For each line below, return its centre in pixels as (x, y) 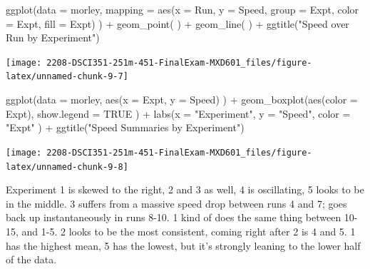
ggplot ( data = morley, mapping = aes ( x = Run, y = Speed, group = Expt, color (183, 9)
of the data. (31, 259)
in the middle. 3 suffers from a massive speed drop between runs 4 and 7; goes (176, 203)
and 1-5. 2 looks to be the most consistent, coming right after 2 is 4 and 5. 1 (189, 231)
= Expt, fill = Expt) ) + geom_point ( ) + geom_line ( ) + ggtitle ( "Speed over (178, 23)
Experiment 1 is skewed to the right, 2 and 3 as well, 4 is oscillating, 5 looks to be (185, 189)
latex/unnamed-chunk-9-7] (67, 77)
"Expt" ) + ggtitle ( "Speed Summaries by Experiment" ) (125, 127)
